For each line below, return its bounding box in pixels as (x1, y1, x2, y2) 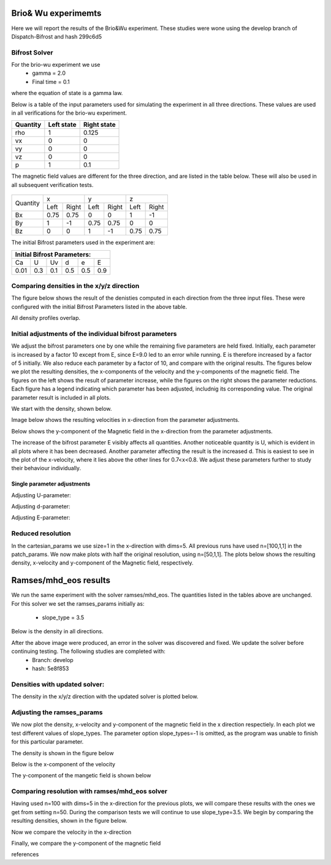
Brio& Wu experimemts (11, 8, 102, 18)
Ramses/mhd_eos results (11, 575, 110, 585)
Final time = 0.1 (32, 78, 70, 85)
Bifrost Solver (11, 48, 53, 56)
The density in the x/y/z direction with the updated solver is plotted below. (11, 693, 199, 700)
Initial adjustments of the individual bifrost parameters (11, 329, 177, 338)
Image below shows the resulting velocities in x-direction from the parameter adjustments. (11, 416, 240, 424)
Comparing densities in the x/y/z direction (11, 281, 140, 290)
